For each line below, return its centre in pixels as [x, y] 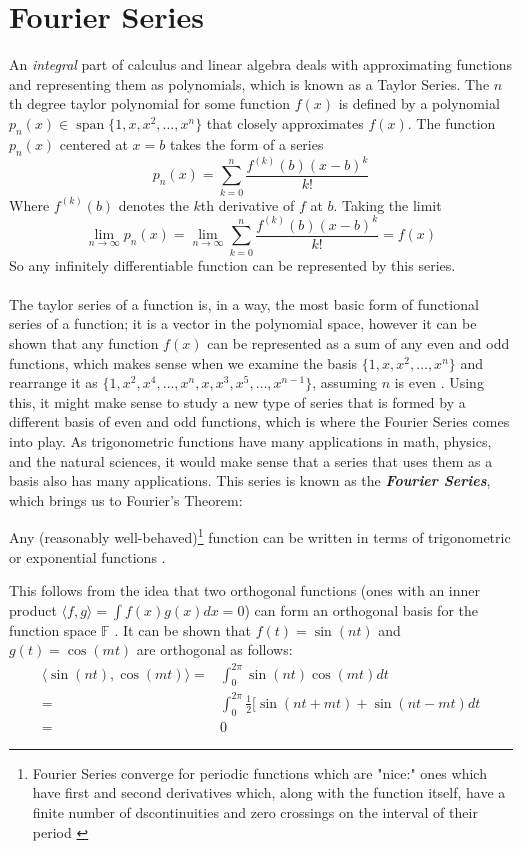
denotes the [153, 204]
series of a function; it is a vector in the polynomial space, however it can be [243, 323]
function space [53, 629]
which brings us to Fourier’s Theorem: [126, 499]
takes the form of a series [246, 143]
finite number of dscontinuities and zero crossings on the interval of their [255, 811]
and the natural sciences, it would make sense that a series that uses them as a [251, 460]
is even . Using [439, 382]
